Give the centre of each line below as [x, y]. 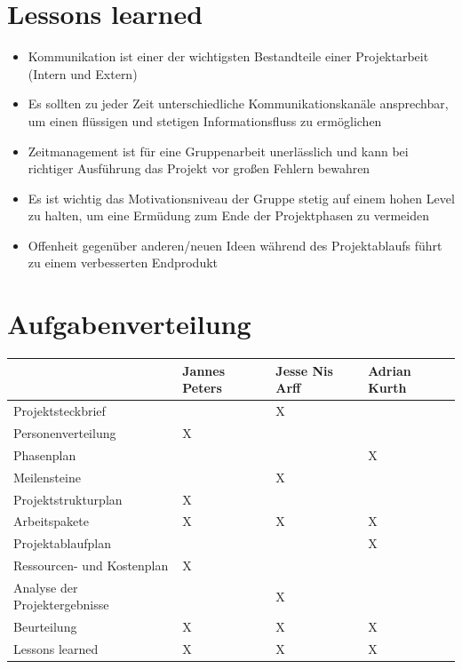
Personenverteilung [65, 432]
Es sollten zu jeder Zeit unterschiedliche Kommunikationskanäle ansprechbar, [238, 104]
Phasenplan [45, 454]
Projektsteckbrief [60, 411]
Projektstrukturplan [68, 499]
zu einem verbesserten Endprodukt [123, 263]
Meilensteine [47, 477]
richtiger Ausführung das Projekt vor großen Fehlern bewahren [199, 168]
